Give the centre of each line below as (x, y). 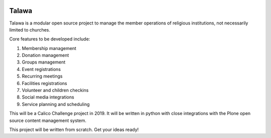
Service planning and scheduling (56, 104)
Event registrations (41, 69)
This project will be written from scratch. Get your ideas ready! (74, 129)
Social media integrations (48, 97)
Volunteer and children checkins (55, 90)
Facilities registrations (44, 83)
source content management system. (48, 120)
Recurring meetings (42, 76)
